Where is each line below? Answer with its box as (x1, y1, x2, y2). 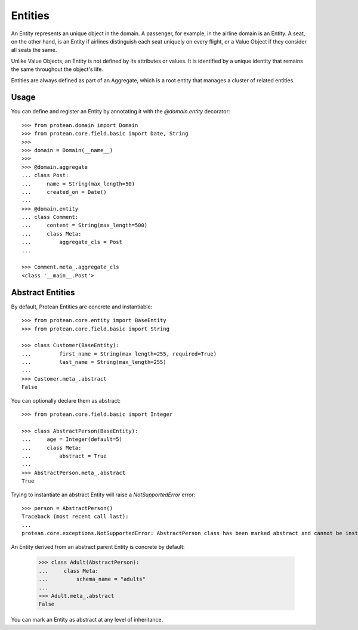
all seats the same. (11, 47, 57, 54)
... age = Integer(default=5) (21, 436, 122, 443)
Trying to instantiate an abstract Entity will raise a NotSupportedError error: (11, 491, 196, 498)
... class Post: (21, 172, 69, 179)
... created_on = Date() (21, 189, 107, 195)
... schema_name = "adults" (38, 576, 146, 583)
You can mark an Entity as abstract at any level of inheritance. (11, 616, 163, 623)
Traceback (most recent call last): (21, 513, 129, 520)
